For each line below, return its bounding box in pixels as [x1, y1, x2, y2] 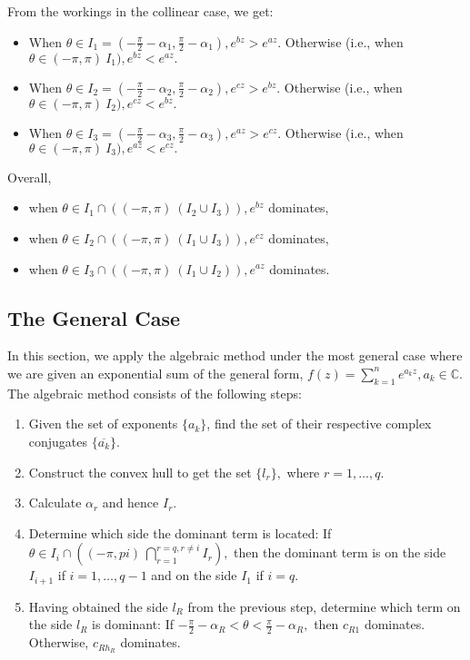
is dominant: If [92, 615, 174, 634]
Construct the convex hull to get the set [28, 462, 252, 481]
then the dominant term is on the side [234, 543, 446, 562]
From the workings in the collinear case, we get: [7, 2, 274, 20]
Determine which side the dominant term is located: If [28, 523, 332, 542]
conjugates [28, 431, 88, 450]
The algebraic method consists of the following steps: [7, 383, 302, 402]
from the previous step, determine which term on [187, 596, 461, 616]
